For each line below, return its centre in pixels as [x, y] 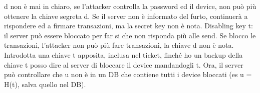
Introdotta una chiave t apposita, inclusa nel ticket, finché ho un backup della [123, 54]
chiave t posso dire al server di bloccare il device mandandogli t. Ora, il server [124, 64]
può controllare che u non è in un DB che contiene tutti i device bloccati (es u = [128, 74]
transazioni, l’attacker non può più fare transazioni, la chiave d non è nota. [119, 45]
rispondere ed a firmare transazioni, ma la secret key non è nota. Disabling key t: [128, 26]
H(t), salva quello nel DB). [45, 84]
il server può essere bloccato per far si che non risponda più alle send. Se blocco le [130, 35]
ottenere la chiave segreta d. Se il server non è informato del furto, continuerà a [126, 16]
